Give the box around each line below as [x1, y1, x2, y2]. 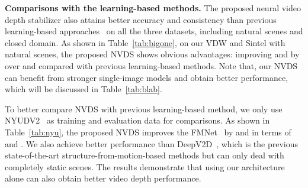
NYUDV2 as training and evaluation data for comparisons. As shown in [5, 114, 270, 127]
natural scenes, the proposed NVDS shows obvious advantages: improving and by [5, 48, 300, 60]
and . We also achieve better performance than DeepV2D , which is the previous [5, 137, 299, 150]
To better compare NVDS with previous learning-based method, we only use [5, 102, 283, 115]
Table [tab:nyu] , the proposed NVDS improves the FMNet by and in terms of [5, 125, 291, 138]
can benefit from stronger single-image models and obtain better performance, [5, 71, 288, 83]
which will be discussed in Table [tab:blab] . [5, 83, 162, 95]
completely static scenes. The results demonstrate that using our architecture [5, 160, 285, 173]
